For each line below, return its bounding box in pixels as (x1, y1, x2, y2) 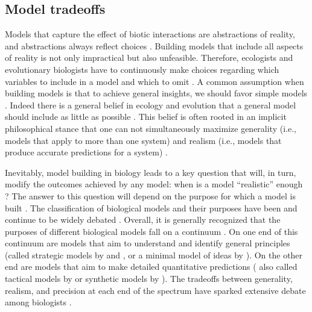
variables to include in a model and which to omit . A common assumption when (5, 75, 304, 87)
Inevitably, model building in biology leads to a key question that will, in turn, (5, 166, 296, 178)
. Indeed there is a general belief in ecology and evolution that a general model (5, 98, 296, 111)
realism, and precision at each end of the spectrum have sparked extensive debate (5, 284, 306, 296)
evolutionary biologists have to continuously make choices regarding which (5, 63, 279, 75)
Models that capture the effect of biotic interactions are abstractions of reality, (5, 28, 295, 40)
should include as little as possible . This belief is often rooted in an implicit (5, 110, 287, 123)
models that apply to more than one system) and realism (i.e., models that (5, 134, 282, 146)
